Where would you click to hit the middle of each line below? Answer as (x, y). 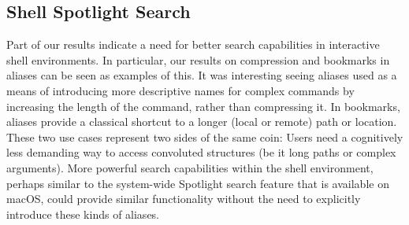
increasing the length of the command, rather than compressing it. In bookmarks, (203, 106)
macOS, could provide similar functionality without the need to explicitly (184, 199)
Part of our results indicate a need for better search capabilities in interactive (193, 44)
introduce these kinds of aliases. (83, 214)
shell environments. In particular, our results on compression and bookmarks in (198, 59)
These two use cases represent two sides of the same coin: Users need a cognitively (205, 136)
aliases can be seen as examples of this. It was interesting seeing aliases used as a (202, 75)
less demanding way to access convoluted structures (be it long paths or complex (201, 152)
